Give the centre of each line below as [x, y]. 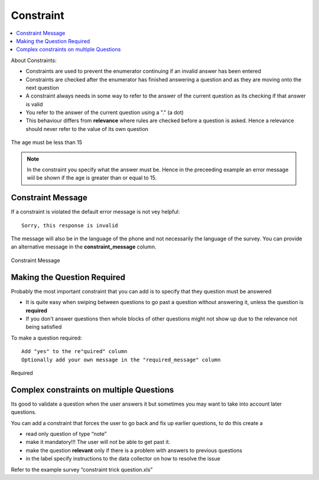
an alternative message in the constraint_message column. [84, 247]
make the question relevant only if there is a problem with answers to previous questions [134, 450]
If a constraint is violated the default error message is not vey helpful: [95, 212]
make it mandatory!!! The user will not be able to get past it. [98, 442]
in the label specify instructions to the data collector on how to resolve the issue [123, 459]
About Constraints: [34, 60]
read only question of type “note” [66, 433]
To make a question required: [46, 338]
